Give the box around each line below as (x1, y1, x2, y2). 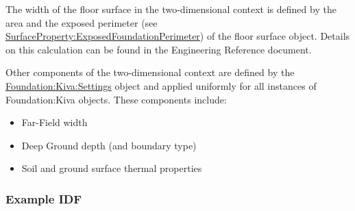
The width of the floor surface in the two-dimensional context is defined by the (5, 2, 336, 16)
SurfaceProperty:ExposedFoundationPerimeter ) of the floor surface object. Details (5, 29, 350, 43)
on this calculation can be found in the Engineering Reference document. (5, 42, 312, 56)
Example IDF (5, 190, 82, 207)
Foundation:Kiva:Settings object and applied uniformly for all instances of (5, 78, 317, 92)
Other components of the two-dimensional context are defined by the (5, 65, 295, 79)
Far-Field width (21, 115, 88, 129)
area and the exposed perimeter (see (5, 15, 158, 29)
